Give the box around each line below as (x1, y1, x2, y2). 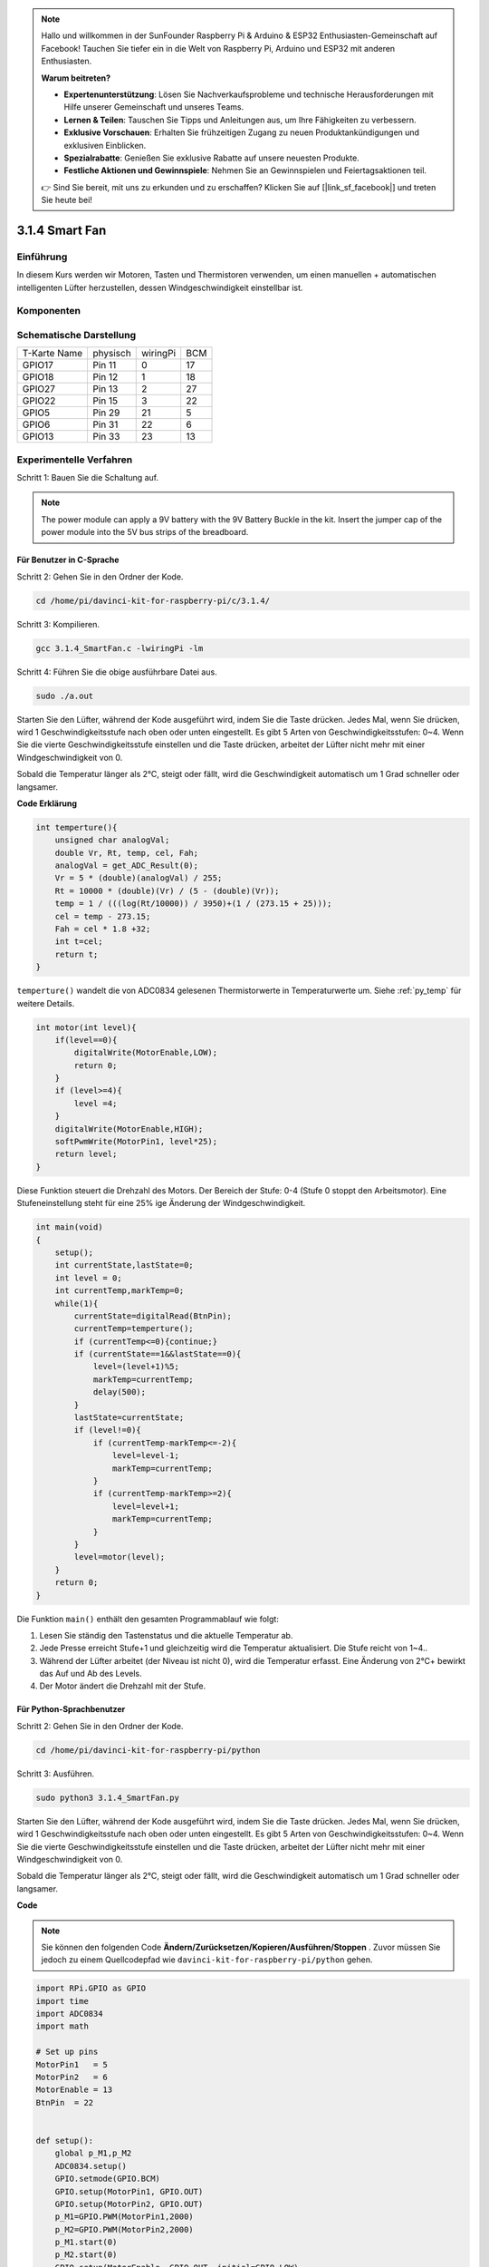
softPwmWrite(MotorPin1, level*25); (54, 1136, 217, 1147)
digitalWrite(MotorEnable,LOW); (73, 1047, 217, 1058)
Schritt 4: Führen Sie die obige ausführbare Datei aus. (16, 666, 217, 677)
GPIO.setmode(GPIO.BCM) (54, 2174, 160, 2184)
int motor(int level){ (35, 1022, 137, 1033)
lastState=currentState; (73, 1413, 185, 1423)
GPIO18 (22, 371, 54, 384)
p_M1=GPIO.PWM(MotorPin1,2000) (54, 2212, 194, 2222)
